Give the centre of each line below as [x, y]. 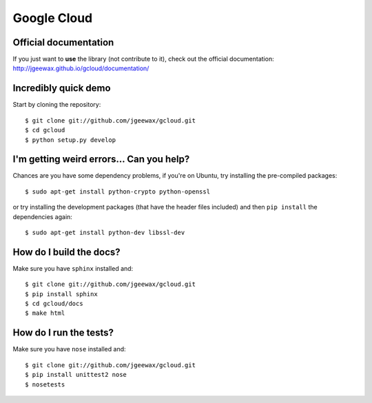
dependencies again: [42, 216]
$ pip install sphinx [61, 294]
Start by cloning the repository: [57, 105]
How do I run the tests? [63, 333]
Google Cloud [53, 18]
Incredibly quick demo [62, 89]
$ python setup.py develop [71, 140]
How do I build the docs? [66, 252]
